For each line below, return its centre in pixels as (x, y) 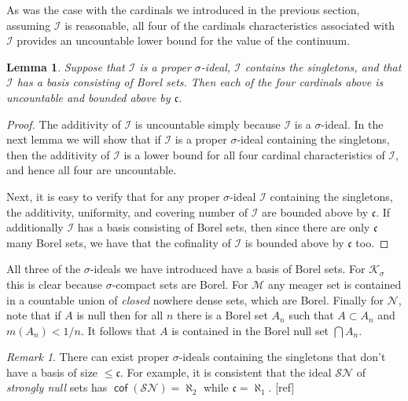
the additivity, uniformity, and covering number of (127, 211)
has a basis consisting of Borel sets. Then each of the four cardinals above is (200, 82)
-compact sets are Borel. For (180, 284)
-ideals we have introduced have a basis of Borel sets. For (228, 269)
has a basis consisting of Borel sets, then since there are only (224, 227)
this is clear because (54, 284)
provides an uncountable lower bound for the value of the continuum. (184, 40)
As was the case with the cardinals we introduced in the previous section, (183, 9)
